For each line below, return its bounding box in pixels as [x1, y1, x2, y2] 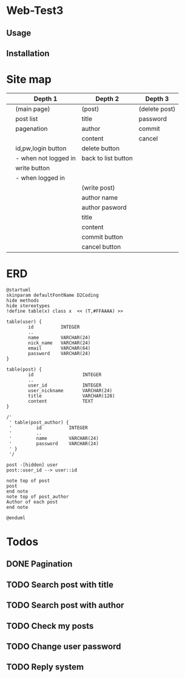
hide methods [6, 297, 39, 304]
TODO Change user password [6, 641, 121, 651]
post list [15, 115, 38, 123]
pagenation [15, 124, 48, 133]
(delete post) [138, 104, 176, 113]
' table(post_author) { [8, 419, 69, 425]
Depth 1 [33, 95, 58, 103]
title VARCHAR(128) [28, 393, 115, 399]
